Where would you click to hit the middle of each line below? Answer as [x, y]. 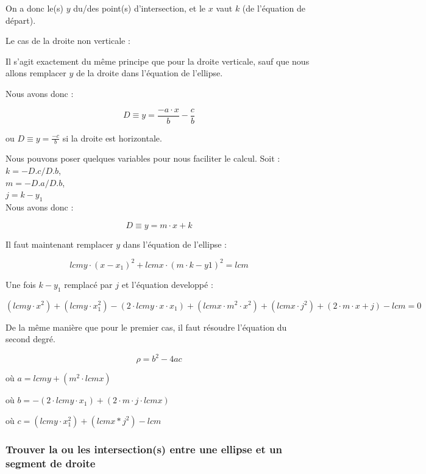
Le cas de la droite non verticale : [68, 41]
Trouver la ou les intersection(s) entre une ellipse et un [144, 449]
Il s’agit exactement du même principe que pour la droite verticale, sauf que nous [158, 61]
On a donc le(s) [34, 8]
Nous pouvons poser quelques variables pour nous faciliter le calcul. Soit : [143, 158]
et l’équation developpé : [167, 284]
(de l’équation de [274, 8]
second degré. [30, 339]
